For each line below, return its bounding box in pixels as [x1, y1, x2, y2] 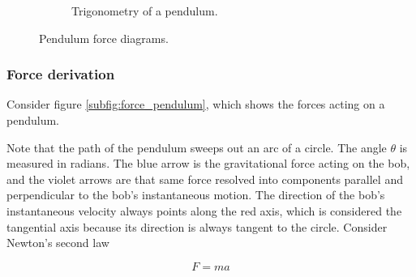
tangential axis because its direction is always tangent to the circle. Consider [6, 218, 388, 235]
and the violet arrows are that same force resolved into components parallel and [6, 170, 403, 187]
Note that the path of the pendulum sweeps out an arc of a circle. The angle [6, 138, 387, 156]
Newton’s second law [6, 234, 109, 251]
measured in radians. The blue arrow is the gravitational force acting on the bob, [6, 155, 410, 172]
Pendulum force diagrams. [39, 29, 169, 46]
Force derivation [6, 64, 115, 84]
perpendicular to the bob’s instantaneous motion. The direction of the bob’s [6, 186, 385, 203]
